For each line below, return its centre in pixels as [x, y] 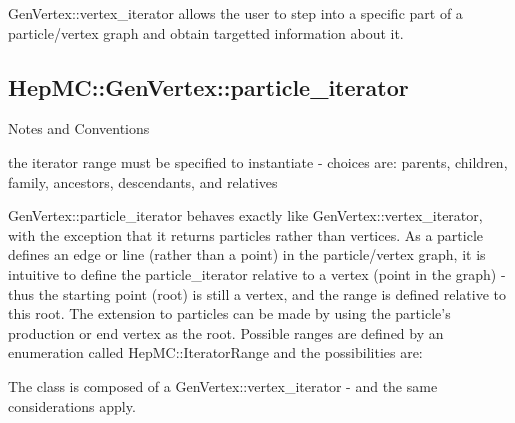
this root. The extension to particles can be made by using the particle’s [229, 313]
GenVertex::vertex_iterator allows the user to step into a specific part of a [235, 13]
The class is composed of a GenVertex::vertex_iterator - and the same [223, 385]
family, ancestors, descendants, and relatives [143, 181]
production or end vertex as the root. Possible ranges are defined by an [226, 332]
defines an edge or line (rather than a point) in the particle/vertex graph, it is [247, 254]
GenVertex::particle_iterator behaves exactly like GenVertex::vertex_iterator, [245, 215]
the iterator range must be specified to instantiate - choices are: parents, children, [258, 161]
